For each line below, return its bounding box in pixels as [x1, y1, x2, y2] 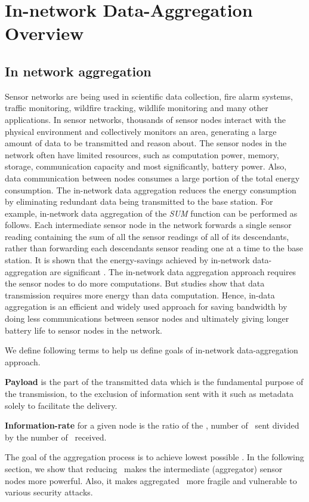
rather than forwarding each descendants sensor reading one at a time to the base [5, 242, 303, 254]
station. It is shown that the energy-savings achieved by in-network [5, 254, 250, 266]
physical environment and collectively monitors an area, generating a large [5, 125, 277, 137]
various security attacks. [5, 486, 93, 498]
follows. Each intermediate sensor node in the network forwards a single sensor [5, 218, 292, 231]
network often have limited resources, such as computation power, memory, [5, 148, 279, 161]
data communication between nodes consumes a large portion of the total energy [5, 171, 300, 184]
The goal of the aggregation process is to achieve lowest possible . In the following [5, 451, 304, 463]
